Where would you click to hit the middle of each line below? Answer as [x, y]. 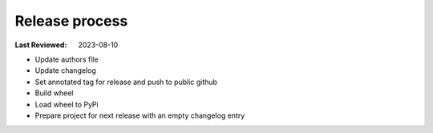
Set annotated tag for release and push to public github [126, 82]
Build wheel [54, 93]
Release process [71, 21]
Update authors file [67, 59]
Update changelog [65, 71]
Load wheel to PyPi [67, 104]
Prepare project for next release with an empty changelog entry [140, 115]
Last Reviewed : [41, 45]
